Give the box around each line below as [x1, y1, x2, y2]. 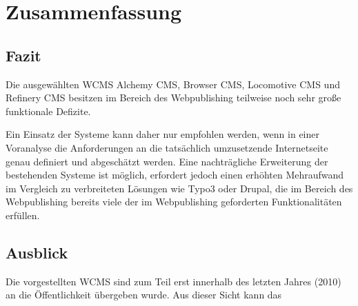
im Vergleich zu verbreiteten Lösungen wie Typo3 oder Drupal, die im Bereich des [6, 181, 353, 195]
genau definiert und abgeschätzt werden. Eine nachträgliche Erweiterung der [6, 154, 328, 168]
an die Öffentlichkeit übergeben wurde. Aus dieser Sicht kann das [6, 287, 282, 302]
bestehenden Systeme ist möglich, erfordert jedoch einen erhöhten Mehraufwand [6, 167, 344, 182]
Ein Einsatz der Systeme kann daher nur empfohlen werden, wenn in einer [6, 127, 319, 141]
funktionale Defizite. [6, 103, 91, 118]
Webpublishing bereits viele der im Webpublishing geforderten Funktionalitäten [6, 194, 342, 209]
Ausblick [6, 241, 68, 263]
